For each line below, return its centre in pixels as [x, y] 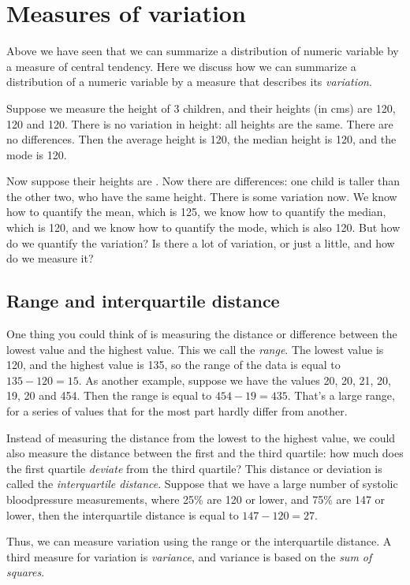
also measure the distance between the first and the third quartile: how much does [205, 453]
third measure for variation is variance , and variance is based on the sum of [189, 556]
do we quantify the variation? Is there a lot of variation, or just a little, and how [201, 242]
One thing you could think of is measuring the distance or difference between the [202, 334]
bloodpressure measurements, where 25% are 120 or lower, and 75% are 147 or [196, 499]
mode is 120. [37, 154]
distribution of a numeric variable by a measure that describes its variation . [189, 82]
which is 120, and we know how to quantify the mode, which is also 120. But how [203, 227]
